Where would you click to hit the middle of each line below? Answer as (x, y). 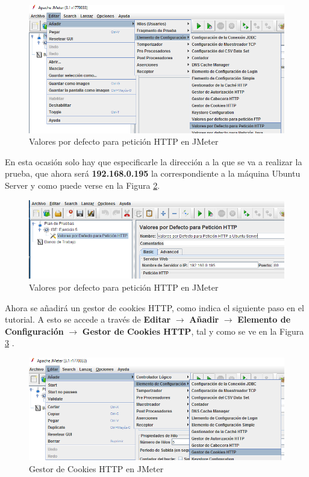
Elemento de (264, 319)
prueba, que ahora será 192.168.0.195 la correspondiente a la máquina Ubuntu (153, 173)
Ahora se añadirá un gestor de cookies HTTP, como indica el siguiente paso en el (154, 307)
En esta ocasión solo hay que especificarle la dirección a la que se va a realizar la (154, 161)
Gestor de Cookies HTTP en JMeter (96, 468)
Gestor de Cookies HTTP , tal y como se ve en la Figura (193, 331)
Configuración (34, 331)
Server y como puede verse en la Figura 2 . (83, 185)
